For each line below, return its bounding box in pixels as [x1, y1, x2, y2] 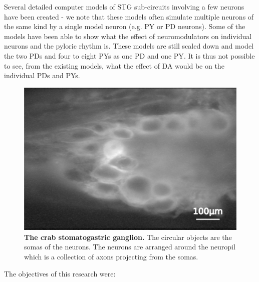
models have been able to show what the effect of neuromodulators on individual [4, 31, 252, 41]
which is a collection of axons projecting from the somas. [24, 251, 198, 261]
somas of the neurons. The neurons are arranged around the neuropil [24, 241, 235, 252]
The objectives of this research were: [4, 268, 116, 278]
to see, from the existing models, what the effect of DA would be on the [4, 60, 224, 71]
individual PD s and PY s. [4, 70, 80, 81]
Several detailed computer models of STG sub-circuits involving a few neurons [4, 2, 244, 12]
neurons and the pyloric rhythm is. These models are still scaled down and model [4, 41, 253, 51]
